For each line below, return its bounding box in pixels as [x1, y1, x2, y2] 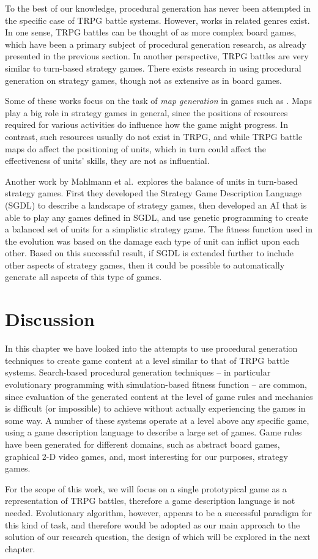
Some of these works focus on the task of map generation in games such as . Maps [5, 94, 312, 107]
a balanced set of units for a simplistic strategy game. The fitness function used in [5, 223, 313, 235]
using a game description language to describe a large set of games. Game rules [5, 426, 302, 439]
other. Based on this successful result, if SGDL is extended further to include [5, 246, 294, 259]
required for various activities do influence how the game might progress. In [5, 118, 288, 131]
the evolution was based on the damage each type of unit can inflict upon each [5, 234, 300, 247]
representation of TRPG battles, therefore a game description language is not [5, 494, 295, 507]
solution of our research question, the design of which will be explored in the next [5, 530, 311, 543]
